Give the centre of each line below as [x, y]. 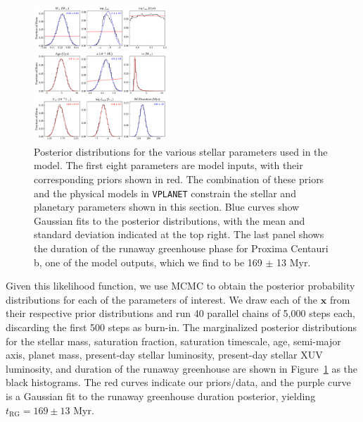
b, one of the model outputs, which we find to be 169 [148, 262]
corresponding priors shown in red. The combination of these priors [179, 179]
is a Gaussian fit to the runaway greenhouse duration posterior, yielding [161, 396]
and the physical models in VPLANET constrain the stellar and [165, 193]
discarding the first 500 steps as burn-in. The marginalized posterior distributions [181, 327]
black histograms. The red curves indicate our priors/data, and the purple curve [178, 382]
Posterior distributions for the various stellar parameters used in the [181, 151]
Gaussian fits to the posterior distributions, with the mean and [170, 220]
